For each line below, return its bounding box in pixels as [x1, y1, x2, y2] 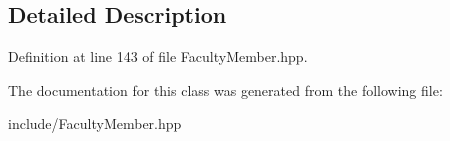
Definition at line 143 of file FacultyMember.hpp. [8, 46, 308, 67]
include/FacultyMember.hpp [8, 113, 182, 134]
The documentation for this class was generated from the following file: [8, 79, 443, 100]
